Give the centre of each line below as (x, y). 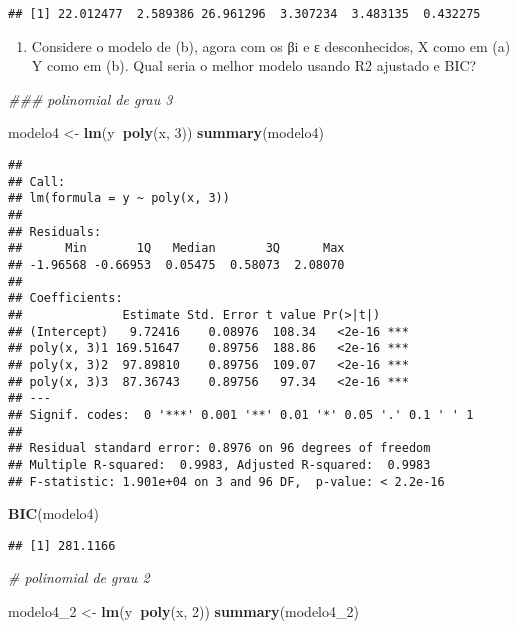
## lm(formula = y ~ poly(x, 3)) (119, 198)
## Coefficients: (65, 298)
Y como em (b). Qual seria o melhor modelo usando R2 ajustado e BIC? (254, 65)
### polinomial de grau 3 (90, 98)
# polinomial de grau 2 (79, 577)
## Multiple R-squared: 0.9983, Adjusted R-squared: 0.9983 (219, 464)
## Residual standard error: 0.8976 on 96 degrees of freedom (219, 448)
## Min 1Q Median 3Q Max (176, 248)
